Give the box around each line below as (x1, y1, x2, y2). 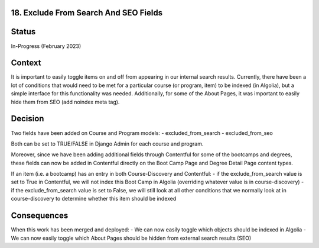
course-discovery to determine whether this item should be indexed (11, 195, 177, 202)
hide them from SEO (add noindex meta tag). (11, 98, 120, 105)
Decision (11, 114, 44, 124)
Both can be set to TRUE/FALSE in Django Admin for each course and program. (11, 140, 204, 147)
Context (11, 58, 41, 68)
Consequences (11, 211, 69, 221)
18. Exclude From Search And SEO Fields (11, 8, 162, 18)
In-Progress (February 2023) (11, 42, 82, 50)
